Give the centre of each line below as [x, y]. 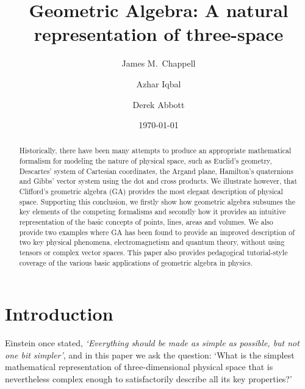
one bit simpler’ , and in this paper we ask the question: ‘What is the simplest [150, 354]
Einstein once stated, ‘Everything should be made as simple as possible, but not [152, 343]
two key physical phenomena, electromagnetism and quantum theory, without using [152, 242]
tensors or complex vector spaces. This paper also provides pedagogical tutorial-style [153, 253]
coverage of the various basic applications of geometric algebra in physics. [136, 262]
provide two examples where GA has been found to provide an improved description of [157, 232]
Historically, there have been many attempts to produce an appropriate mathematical [155, 151]
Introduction [59, 314]
